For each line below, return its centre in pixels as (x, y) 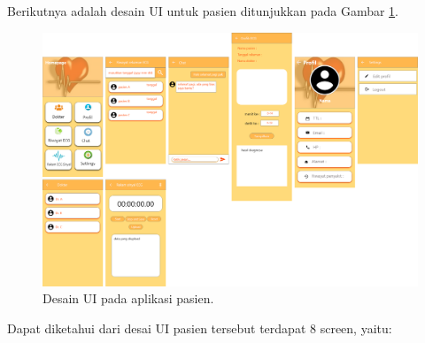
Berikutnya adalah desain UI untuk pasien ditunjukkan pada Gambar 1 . (203, 11)
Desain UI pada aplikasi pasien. (128, 298)
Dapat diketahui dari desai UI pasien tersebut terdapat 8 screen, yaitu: (200, 328)
